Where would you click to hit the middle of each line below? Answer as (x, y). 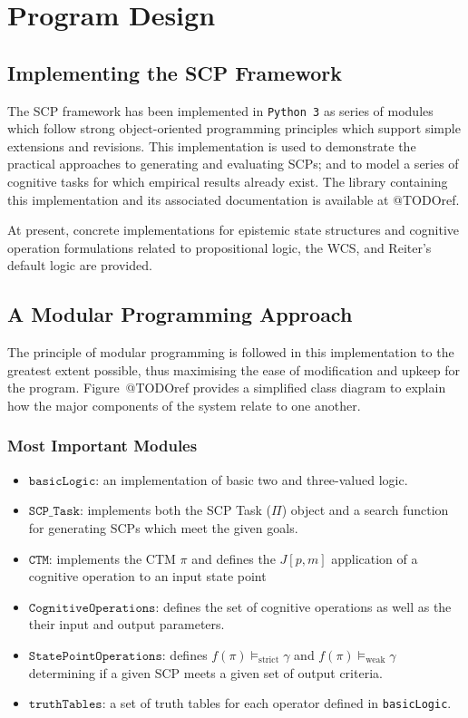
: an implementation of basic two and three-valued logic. (252, 479)
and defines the (234, 558)
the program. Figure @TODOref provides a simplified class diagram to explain (227, 388)
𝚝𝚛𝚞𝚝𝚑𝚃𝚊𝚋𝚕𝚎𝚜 (65, 705)
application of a (375, 558)
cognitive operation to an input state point (147, 576)
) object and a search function (365, 510)
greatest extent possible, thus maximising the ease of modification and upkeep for (234, 369)
